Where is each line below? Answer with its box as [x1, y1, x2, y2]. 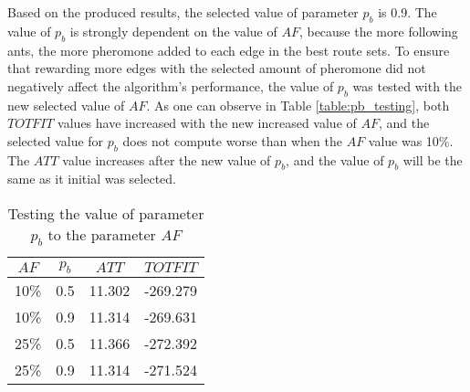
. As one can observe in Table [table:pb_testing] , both [146, 95, 450, 114]
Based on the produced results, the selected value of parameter [7, 3, 359, 21]
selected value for [7, 131, 104, 150]
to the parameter [47, 223, 156, 245]
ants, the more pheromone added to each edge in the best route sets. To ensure [7, 40, 450, 59]
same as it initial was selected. [7, 169, 176, 188]
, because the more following [298, 21, 458, 40]
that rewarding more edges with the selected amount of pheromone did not [7, 58, 426, 78]
